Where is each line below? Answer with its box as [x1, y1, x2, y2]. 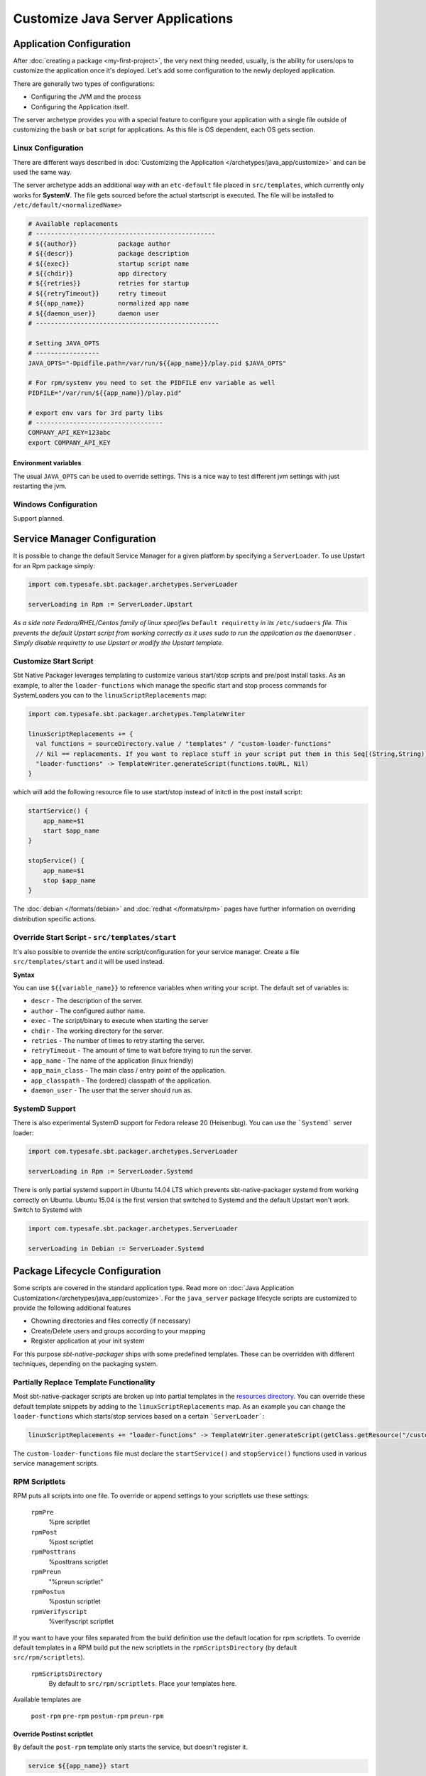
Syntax [13, 970, 35, 979]
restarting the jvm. [13, 482, 67, 490]
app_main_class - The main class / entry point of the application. [31, 1066, 226, 1075]
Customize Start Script [13, 656, 94, 666]
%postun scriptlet [48, 1597, 101, 1606]
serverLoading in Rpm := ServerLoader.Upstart [28, 600, 193, 609]
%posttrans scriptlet [48, 1557, 109, 1566]
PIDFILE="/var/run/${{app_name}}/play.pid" [28, 389, 182, 397]
